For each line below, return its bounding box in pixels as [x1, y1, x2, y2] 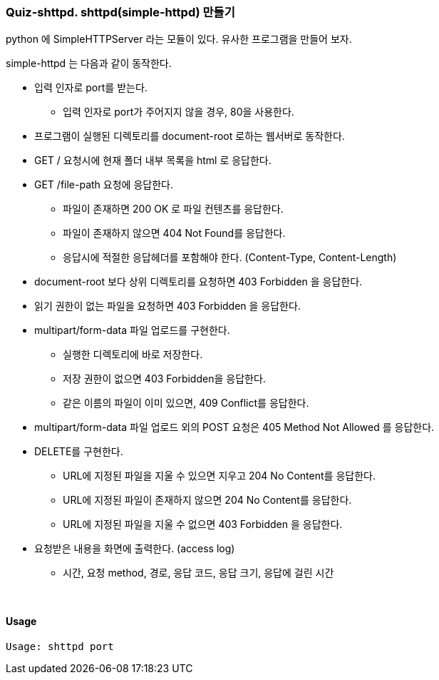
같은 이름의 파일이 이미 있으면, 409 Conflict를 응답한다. [63, 397, 309, 410]
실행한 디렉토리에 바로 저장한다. [63, 348, 203, 361]
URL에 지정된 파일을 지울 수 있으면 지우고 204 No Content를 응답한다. [63, 470, 376, 482]
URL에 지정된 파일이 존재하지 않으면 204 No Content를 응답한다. [63, 494, 352, 507]
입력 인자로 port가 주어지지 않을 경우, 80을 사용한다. [63, 106, 294, 118]
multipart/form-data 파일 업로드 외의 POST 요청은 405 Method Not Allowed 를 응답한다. [34, 421, 435, 434]
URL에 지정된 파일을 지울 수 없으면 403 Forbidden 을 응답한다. [63, 518, 343, 531]
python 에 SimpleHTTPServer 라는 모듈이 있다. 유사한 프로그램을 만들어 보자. [6, 33, 352, 46]
